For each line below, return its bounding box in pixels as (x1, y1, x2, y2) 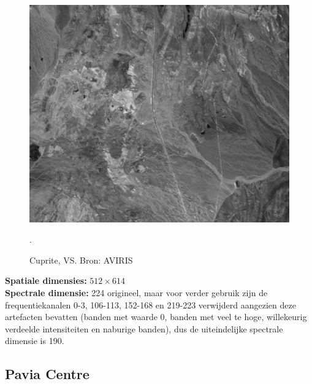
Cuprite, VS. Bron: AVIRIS (29, 253, 133, 266)
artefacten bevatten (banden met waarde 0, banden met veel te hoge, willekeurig (5, 310, 307, 323)
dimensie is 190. (5, 334, 64, 347)
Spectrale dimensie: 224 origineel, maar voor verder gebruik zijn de (5, 286, 268, 299)
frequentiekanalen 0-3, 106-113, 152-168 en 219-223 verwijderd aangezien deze (5, 298, 296, 311)
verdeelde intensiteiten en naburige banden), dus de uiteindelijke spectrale (5, 322, 283, 335)
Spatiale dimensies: (5, 274, 87, 287)
